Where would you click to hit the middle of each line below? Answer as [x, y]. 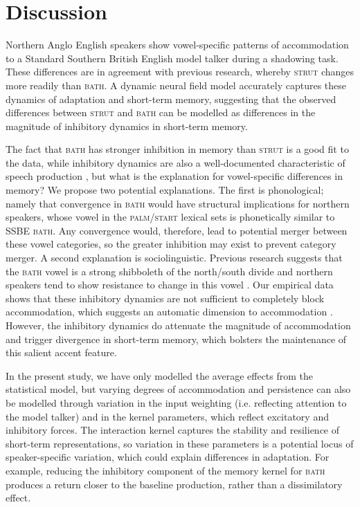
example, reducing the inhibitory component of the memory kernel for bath [165, 470]
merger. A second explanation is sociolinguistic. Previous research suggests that [174, 258]
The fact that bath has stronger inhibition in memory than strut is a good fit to [177, 149]
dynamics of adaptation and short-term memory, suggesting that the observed [171, 99]
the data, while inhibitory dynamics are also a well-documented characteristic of [175, 162]
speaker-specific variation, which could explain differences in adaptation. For [168, 457]
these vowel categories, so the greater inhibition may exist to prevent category [171, 244]
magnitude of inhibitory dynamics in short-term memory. [127, 126]
